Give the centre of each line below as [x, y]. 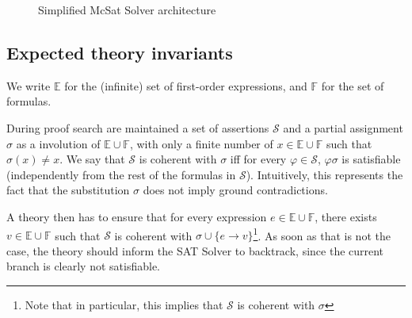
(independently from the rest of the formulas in [121, 174]
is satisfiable [371, 159]
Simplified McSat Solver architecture [127, 10]
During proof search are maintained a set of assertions [138, 127]
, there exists [346, 216]
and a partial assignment [343, 127]
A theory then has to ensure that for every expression [137, 216]
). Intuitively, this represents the [324, 174]
